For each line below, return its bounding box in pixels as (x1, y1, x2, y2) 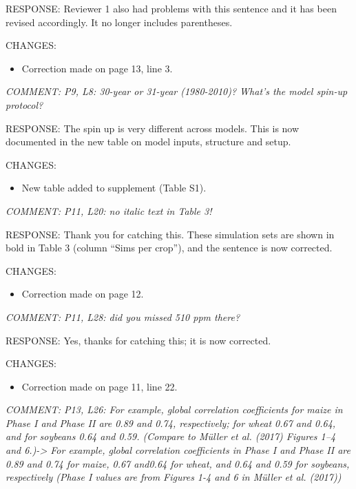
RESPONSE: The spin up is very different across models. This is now (6, 121, 300, 135)
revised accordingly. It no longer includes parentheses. (6, 14, 233, 29)
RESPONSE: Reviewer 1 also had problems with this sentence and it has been (6, 1, 337, 15)
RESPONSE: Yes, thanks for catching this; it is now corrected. (6, 333, 271, 347)
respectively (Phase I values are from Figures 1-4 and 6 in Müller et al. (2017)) (6, 470, 342, 484)
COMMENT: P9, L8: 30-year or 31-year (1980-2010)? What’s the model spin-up (6, 84, 348, 98)
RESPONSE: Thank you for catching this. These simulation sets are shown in (6, 227, 335, 241)
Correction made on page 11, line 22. (21, 379, 178, 393)
